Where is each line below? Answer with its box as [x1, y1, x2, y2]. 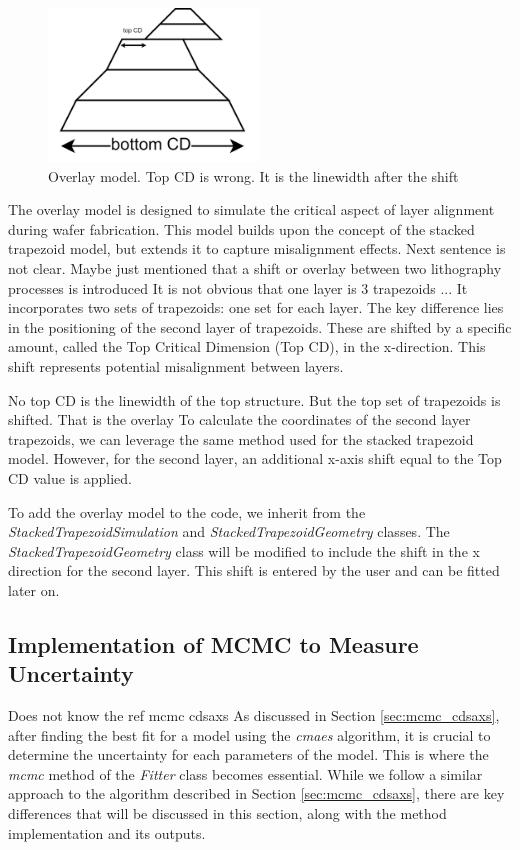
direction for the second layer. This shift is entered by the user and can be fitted [8, 560, 500, 581]
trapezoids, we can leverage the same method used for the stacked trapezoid [8, 428, 474, 449]
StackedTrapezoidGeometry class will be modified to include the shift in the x [8, 540, 480, 561]
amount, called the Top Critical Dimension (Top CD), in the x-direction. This [8, 336, 486, 357]
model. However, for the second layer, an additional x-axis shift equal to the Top [8, 448, 502, 469]
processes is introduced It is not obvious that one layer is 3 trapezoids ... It [8, 277, 468, 298]
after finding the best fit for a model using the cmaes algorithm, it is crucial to [8, 724, 491, 745]
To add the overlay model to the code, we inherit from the [8, 501, 366, 522]
